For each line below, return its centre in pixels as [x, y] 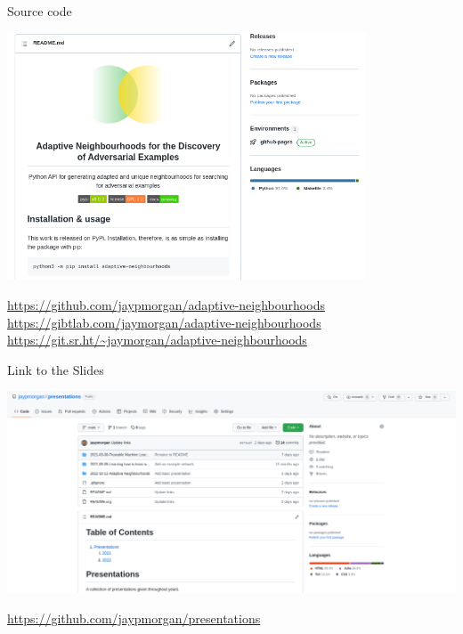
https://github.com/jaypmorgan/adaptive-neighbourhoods [166, 305]
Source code [40, 11]
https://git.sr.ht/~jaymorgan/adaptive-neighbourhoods [157, 340]
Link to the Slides [56, 369]
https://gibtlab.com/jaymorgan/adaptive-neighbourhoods [164, 322]
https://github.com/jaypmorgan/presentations [134, 618]
